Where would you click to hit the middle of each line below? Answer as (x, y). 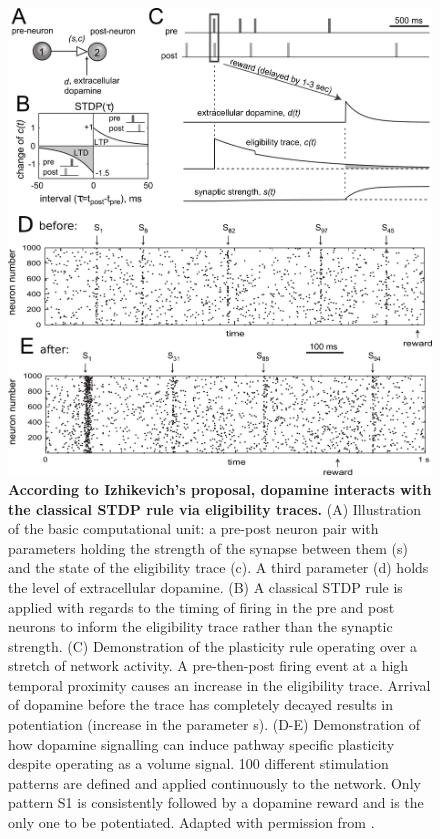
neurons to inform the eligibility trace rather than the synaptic (200, 626)
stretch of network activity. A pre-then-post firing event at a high (208, 665)
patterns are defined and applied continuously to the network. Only (214, 782)
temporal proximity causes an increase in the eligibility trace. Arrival (219, 684)
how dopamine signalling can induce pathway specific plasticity (201, 743)
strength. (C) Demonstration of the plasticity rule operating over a (212, 645)
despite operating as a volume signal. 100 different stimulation (198, 763)
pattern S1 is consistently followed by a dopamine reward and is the (216, 802)
